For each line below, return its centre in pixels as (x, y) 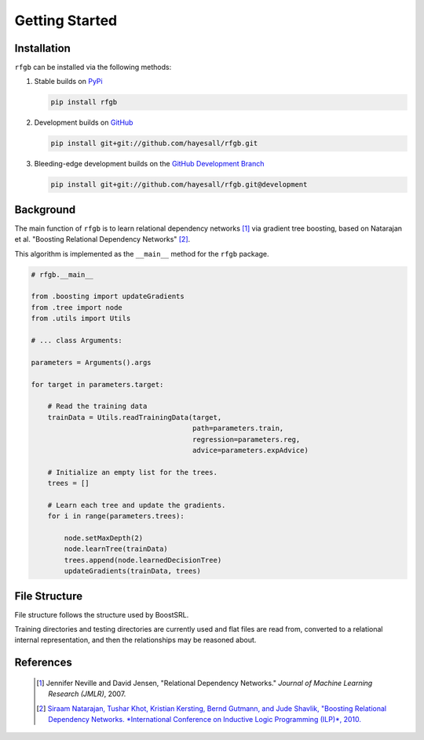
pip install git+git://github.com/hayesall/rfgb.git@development (179, 185)
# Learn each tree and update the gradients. (137, 505)
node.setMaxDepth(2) (104, 538)
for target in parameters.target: (97, 384)
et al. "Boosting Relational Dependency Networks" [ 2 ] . (102, 239)
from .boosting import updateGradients (108, 297)
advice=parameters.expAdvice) (251, 450)
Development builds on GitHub (84, 122)
